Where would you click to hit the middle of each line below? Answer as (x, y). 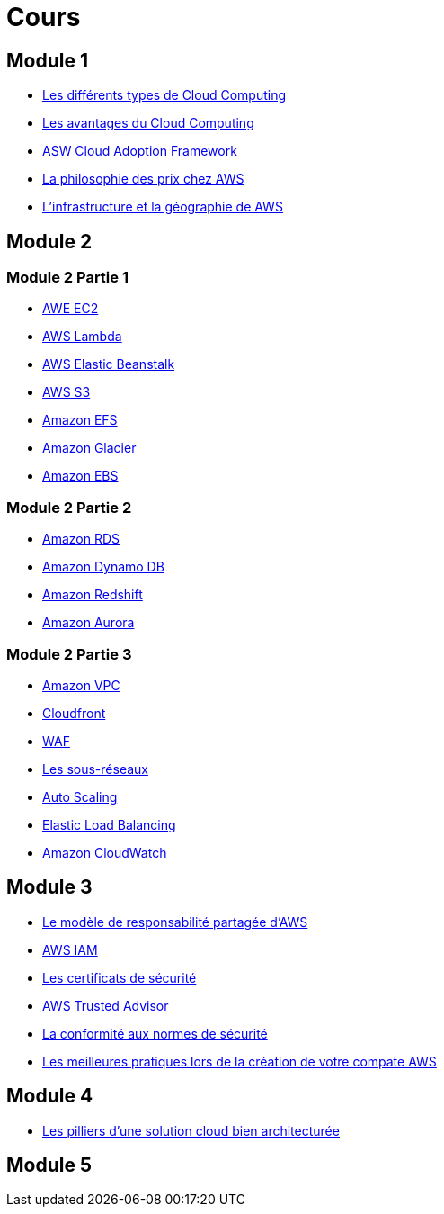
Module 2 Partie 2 (69, 507)
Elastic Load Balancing (109, 824)
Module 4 (50, 1096)
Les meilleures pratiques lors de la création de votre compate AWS (240, 1061)
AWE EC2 (71, 309)
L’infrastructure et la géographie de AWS (163, 207)
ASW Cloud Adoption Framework (140, 151)
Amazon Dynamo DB (103, 567)
